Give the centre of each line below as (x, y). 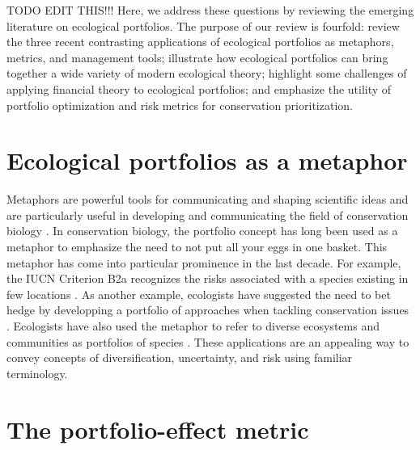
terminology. (37, 373)
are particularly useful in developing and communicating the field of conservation (208, 214)
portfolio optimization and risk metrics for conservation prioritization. (180, 105)
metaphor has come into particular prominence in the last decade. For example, (204, 262)
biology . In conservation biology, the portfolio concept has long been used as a (202, 231)
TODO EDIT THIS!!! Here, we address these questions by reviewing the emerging (210, 10)
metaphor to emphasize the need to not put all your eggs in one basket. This (197, 247)
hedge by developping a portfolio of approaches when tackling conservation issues (208, 310)
